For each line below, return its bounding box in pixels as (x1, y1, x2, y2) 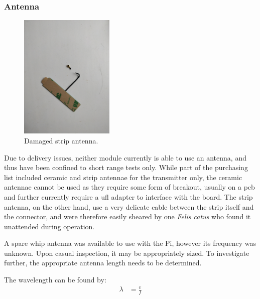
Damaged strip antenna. (24, 135, 98, 145)
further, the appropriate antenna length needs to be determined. (4, 257, 202, 268)
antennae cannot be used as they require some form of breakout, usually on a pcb (4, 182, 255, 192)
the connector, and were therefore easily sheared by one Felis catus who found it (4, 211, 251, 222)
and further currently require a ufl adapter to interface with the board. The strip (4, 191, 253, 202)
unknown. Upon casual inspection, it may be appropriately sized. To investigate (4, 247, 249, 258)
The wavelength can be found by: (4, 274, 106, 285)
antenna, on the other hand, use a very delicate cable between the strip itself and (4, 201, 254, 212)
